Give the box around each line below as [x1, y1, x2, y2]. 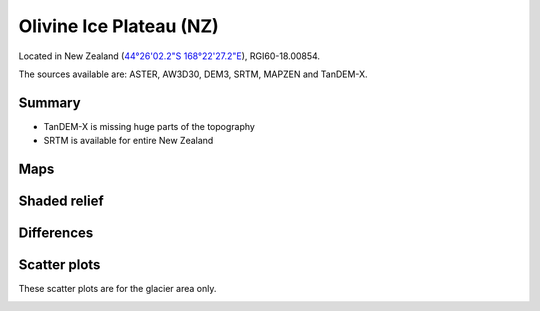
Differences [18, 225, 94, 242]
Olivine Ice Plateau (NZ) [18, 15, 219, 37]
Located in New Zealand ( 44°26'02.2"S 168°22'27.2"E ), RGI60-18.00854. [18, 50, 320, 62]
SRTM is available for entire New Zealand [43, 135, 214, 147]
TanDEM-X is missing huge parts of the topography [43, 120, 255, 132]
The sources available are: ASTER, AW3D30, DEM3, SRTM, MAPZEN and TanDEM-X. [18, 68, 369, 80]
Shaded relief [18, 193, 104, 210]
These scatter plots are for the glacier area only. [18, 283, 217, 295]
